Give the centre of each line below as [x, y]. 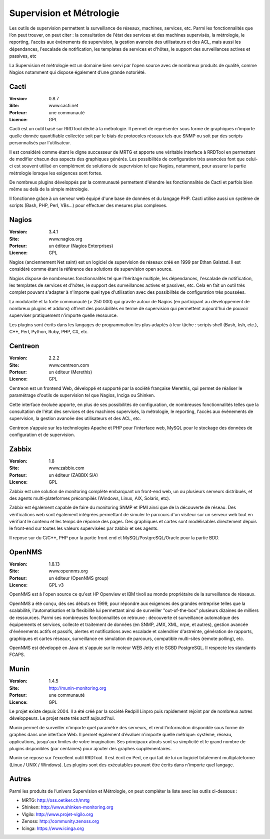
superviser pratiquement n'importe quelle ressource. [63, 315]
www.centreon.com [69, 365]
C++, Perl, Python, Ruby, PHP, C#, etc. [49, 332]
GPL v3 [56, 585]
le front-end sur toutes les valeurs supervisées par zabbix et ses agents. [84, 528]
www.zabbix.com [66, 468]
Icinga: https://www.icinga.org [53, 828]
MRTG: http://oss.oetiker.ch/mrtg [56, 800]
